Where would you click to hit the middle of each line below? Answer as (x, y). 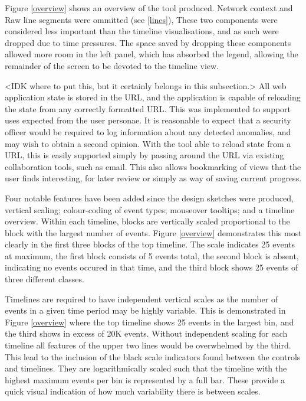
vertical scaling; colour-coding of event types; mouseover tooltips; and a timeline (150, 209)
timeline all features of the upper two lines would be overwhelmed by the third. (148, 345)
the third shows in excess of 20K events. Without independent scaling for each (146, 333)
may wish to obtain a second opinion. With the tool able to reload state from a (148, 143)
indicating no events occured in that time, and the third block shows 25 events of (152, 267)
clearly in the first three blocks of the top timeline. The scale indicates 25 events (150, 244)
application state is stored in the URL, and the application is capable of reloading (153, 97)
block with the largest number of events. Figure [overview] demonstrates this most (153, 232)
